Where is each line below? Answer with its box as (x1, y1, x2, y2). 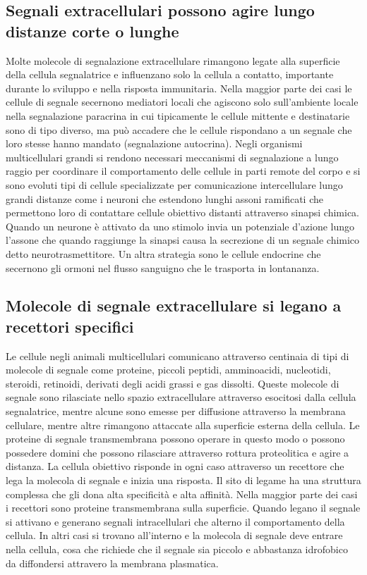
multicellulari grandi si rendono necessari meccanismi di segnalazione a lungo (6, 149, 339, 164)
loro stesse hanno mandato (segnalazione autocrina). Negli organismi (6, 136, 303, 151)
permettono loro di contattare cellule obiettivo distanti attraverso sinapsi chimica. (6, 205, 360, 220)
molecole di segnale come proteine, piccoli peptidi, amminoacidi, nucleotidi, (6, 362, 331, 377)
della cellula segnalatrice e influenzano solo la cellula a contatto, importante (6, 67, 334, 82)
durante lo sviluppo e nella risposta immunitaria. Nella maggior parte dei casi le (6, 80, 352, 95)
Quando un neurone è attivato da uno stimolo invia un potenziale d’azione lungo (6, 218, 355, 233)
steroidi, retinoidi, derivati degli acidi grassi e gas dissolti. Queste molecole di (6, 376, 339, 390)
